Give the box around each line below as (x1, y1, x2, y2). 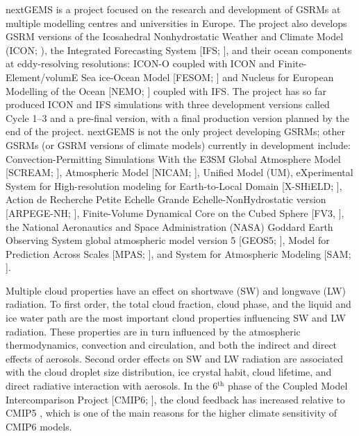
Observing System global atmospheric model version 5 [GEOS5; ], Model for (6, 233, 330, 247)
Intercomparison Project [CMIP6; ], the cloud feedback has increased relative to (6, 392, 345, 406)
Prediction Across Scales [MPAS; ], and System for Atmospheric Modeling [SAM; (6, 246, 351, 261)
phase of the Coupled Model (227, 378, 348, 393)
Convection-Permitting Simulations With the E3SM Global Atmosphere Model (6, 151, 341, 166)
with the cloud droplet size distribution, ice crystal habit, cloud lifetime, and (6, 365, 332, 379)
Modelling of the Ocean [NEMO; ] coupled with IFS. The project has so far (6, 83, 326, 98)
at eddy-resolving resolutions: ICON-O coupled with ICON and (6, 56, 275, 71)
